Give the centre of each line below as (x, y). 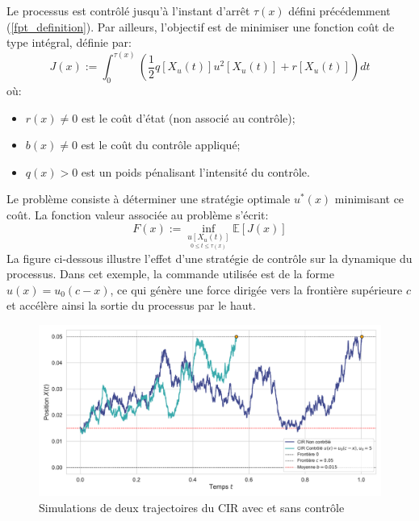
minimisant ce (369, 199)
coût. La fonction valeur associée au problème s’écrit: (138, 214)
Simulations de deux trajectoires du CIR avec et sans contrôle (192, 507)
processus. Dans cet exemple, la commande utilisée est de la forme (170, 274)
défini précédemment (339, 10)
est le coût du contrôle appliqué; (161, 145)
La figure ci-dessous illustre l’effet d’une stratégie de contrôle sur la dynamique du (209, 258)
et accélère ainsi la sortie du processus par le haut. (131, 305)
